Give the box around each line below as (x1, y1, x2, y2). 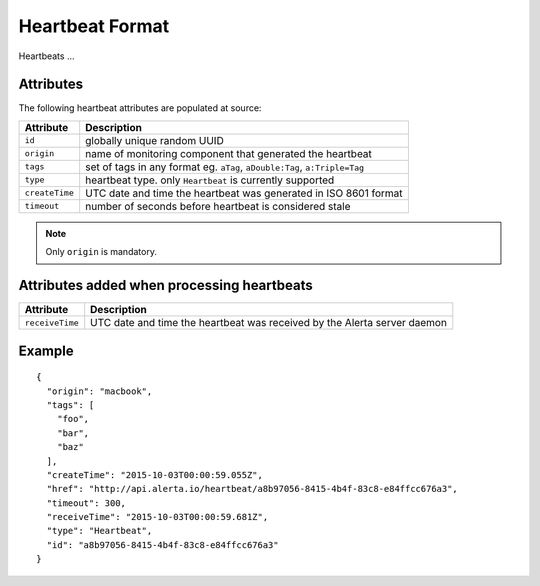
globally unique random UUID (85, 133, 224, 147)
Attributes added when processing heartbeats (18, 277, 314, 294)
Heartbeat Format (18, 15, 170, 37)
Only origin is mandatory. (45, 246, 157, 258)
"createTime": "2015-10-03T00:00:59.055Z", (46, 469, 264, 480)
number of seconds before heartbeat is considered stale (85, 199, 351, 213)
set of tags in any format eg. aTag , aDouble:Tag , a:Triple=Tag (85, 160, 365, 174)
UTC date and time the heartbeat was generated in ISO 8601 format (85, 186, 404, 200)
